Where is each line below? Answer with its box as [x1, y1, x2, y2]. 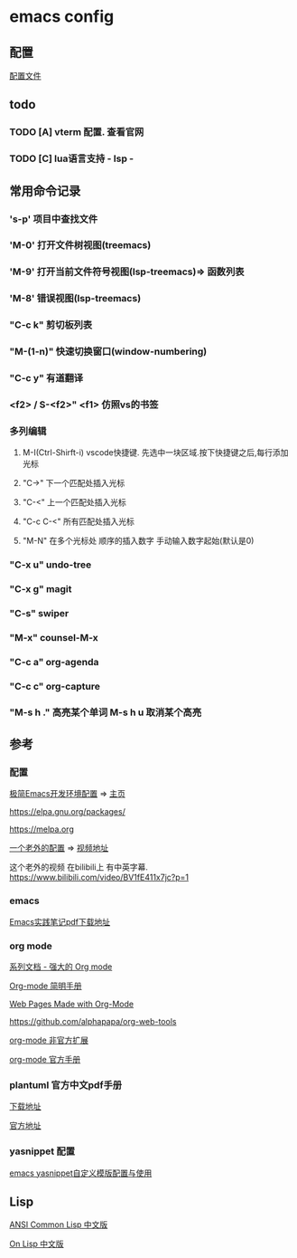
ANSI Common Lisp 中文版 [9, 1219, 108, 1230]
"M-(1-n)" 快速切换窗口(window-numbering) [9, 346, 208, 358]
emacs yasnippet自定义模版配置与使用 [9, 1167, 153, 1178]
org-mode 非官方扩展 [9, 1034, 88, 1046]
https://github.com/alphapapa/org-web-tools [9, 1016, 177, 1027]
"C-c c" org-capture [9, 680, 101, 692]
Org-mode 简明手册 [9, 980, 83, 992]
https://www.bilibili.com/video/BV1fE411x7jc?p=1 [9, 872, 190, 883]
